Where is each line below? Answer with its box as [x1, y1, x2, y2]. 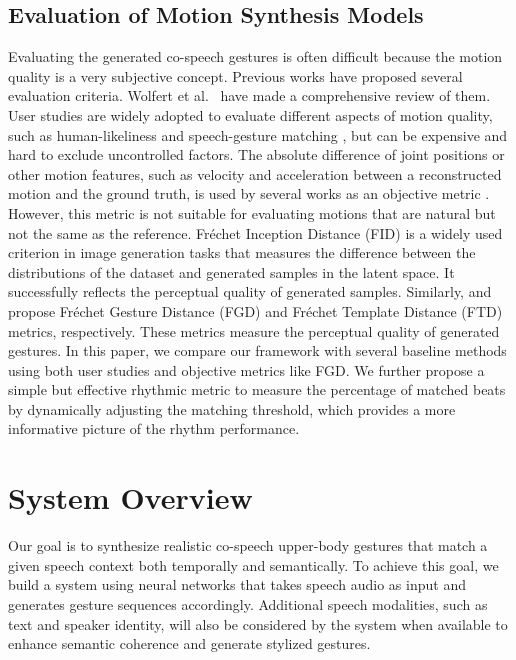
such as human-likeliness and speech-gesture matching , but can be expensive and [8, 124, 508, 145]
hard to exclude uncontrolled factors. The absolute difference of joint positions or [8, 144, 505, 165]
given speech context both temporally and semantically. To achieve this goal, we [8, 554, 499, 575]
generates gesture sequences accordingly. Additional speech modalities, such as [8, 593, 488, 614]
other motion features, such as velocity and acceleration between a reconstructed [8, 163, 502, 184]
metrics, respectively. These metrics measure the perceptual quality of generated [8, 320, 500, 341]
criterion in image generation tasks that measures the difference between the [8, 242, 476, 263]
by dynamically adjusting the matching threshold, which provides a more [8, 398, 456, 419]
